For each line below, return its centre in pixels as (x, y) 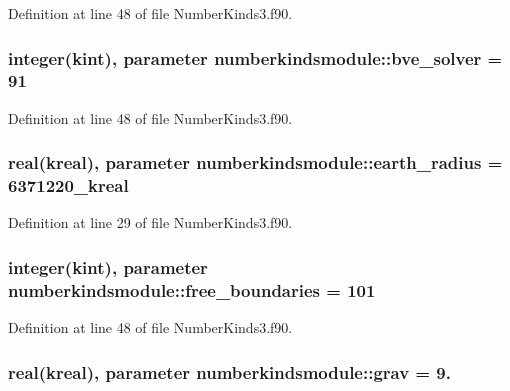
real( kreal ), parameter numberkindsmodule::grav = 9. (229, 371)
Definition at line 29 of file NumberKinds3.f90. (150, 222)
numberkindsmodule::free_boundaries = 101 (192, 289)
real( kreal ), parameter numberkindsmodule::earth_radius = (255, 162)
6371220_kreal (68, 185)
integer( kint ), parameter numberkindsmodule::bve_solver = (255, 57)
